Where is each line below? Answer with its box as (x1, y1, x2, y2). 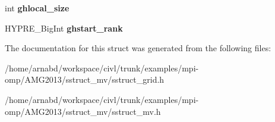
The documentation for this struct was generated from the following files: (5, 42, 271, 54)
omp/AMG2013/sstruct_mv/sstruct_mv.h (5, 105, 161, 117)
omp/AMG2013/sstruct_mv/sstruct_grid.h (5, 73, 165, 86)
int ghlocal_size (5, 2, 69, 14)
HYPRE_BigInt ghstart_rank (5, 21, 123, 34)
